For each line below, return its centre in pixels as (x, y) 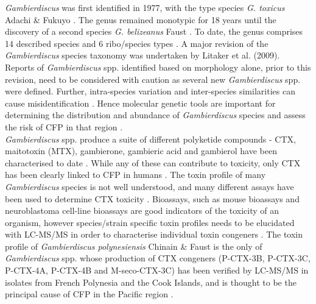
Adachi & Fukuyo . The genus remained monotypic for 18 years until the (141, 19)
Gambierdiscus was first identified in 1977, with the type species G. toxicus (145, 7)
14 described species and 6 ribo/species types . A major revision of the (137, 43)
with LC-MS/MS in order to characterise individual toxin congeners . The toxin (154, 234)
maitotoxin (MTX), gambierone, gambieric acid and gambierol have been (141, 151)
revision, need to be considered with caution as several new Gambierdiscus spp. (153, 79)
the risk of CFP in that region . (64, 126)
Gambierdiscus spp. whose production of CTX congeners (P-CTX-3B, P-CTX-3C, (158, 258)
